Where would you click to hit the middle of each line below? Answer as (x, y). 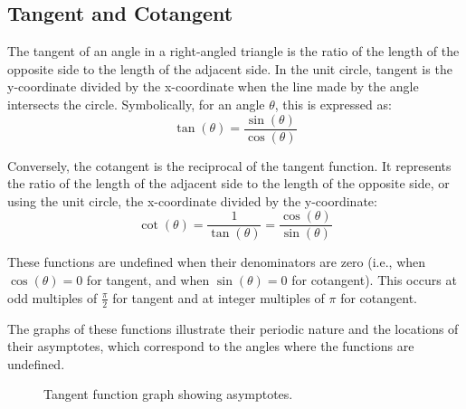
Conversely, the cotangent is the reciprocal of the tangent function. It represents (229, 165)
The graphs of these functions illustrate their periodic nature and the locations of (233, 328)
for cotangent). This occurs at (374, 280)
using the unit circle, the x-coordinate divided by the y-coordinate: (192, 200)
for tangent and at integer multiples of (219, 297)
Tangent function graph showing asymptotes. (168, 394)
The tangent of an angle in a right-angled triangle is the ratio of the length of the (233, 51)
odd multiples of (52, 297)
